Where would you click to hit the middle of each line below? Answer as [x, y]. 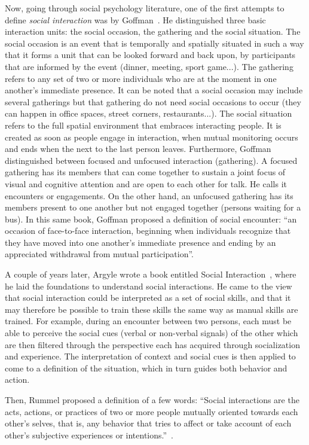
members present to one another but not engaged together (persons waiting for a [153, 207]
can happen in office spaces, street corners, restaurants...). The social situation [149, 113]
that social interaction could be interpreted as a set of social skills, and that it [148, 298]
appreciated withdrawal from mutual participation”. [99, 254]
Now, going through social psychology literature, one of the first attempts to [145, 8]
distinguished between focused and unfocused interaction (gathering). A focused [151, 160]
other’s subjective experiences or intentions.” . [89, 435]
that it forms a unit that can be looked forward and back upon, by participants [150, 55]
